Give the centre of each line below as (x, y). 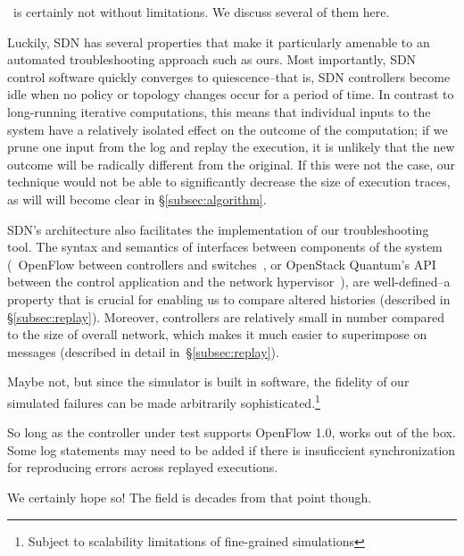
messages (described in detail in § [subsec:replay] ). (143, 351)
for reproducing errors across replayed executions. (143, 467)
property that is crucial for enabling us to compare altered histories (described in (229, 299)
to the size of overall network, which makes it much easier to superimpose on (217, 334)
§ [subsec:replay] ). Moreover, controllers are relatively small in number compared (226, 316)
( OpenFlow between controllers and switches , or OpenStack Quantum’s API (222, 264)
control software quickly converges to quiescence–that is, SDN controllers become (229, 76)
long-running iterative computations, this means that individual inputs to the (219, 111)
